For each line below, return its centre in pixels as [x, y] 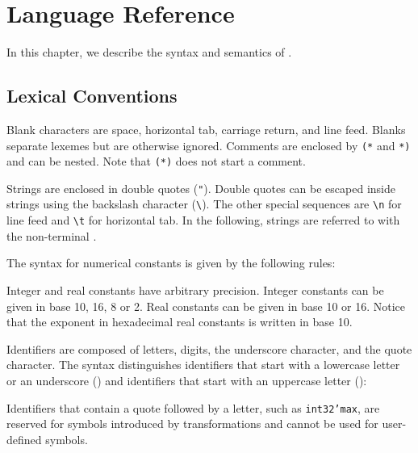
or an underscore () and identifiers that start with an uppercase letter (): [187, 380]
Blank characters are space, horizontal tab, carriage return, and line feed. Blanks [206, 129]
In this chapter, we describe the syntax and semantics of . [149, 52]
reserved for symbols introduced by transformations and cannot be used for [192, 424]
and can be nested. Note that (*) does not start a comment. [156, 161]
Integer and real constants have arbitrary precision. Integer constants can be [195, 289]
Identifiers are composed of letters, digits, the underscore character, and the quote [209, 348]
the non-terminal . [52, 235]
